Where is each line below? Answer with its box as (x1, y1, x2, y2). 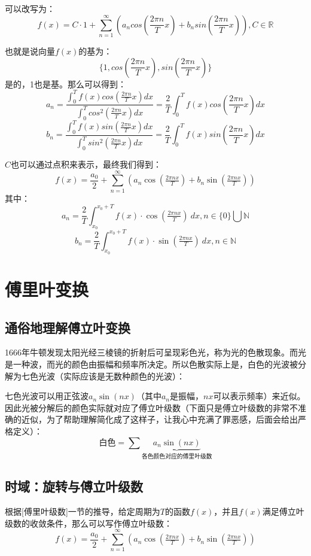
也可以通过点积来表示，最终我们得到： (11, 158, 162, 171)
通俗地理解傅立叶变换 (5, 318, 130, 336)
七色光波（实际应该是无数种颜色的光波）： (21, 369, 185, 382)
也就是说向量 (5, 44, 55, 57)
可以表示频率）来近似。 (213, 390, 306, 402)
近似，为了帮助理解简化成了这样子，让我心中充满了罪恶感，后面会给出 (21, 413, 298, 426)
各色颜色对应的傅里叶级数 (141, 454, 212, 460)
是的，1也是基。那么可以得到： (5, 77, 126, 90)
